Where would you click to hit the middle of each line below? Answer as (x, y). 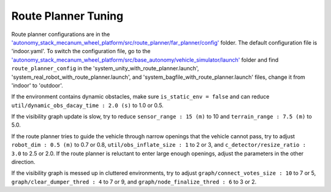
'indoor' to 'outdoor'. (37, 85)
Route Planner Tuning (67, 16)
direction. (23, 162)
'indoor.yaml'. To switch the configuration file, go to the (81, 51)
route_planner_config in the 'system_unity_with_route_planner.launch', (105, 68)
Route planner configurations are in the (61, 34)
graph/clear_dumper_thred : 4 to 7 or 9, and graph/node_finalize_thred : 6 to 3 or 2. (134, 182)
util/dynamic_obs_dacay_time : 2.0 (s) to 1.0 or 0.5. (87, 105)
